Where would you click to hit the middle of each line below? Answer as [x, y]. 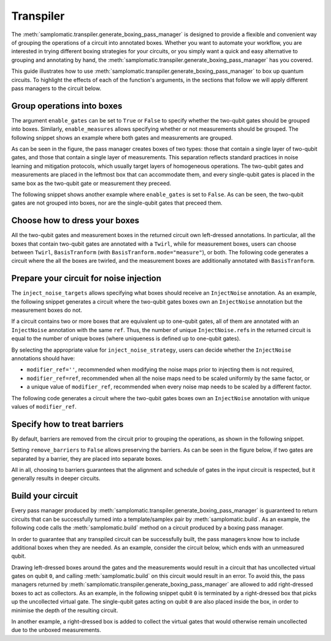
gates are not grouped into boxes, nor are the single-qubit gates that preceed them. [117, 203]
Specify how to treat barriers [67, 424]
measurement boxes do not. [47, 310]
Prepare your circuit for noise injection [86, 279]
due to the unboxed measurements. [56, 630]
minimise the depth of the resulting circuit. [65, 610]
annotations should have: [43, 358]
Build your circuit [45, 496]
